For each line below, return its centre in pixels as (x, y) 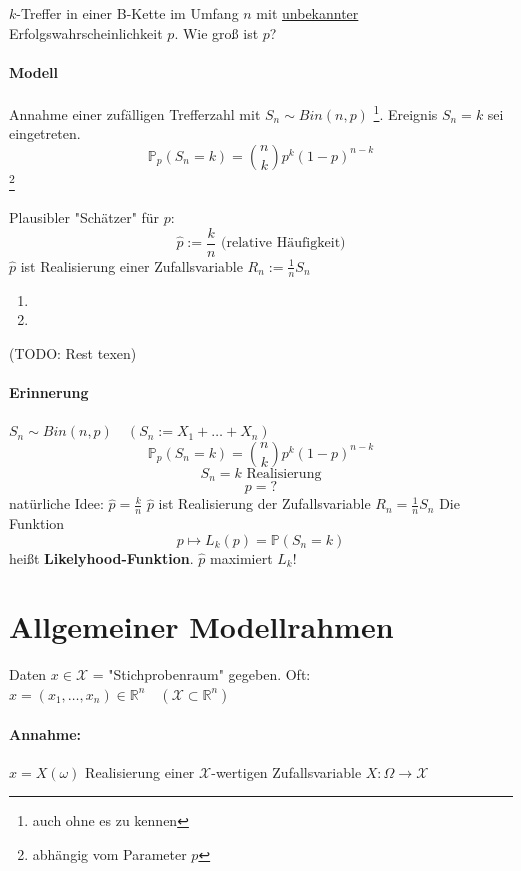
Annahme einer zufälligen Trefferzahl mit (135, 113)
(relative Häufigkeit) (283, 243)
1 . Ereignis (405, 112)
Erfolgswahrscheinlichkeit (86, 32)
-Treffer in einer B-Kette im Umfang (127, 13)
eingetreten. (45, 133)
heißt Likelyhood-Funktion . (101, 557)
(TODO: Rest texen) (73, 352)
